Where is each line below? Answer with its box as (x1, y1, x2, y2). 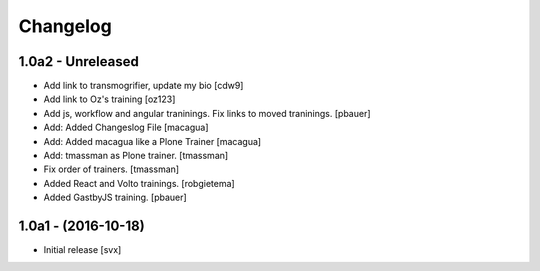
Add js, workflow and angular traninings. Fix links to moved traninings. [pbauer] (43, 107, 371, 119)
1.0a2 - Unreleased (18, 53, 139, 70)
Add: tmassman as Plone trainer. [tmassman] (43, 150, 229, 162)
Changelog (18, 15, 112, 37)
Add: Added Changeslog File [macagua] (43, 121, 209, 134)
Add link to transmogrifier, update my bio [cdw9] (43, 80, 244, 92)
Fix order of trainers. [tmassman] (43, 163, 180, 175)
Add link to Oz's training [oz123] (43, 93, 176, 105)
